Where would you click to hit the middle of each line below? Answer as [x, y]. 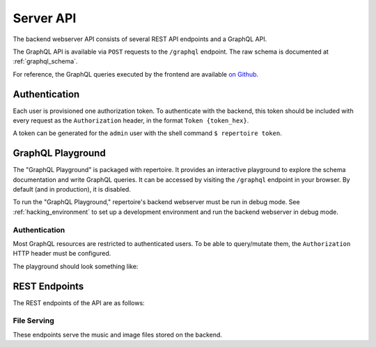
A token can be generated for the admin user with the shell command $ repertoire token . [147, 133]
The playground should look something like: [76, 266]
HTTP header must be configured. [62, 254]
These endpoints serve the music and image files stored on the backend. [118, 334]
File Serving [34, 321]
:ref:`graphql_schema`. [45, 61]
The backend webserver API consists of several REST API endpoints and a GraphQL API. [140, 39]
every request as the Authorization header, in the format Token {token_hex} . [131, 121]
